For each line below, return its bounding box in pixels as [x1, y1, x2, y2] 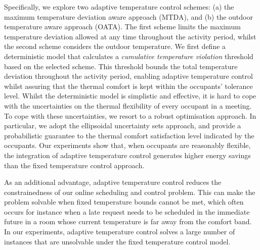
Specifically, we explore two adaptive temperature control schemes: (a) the [4, 2, 234, 12]
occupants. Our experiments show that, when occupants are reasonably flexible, [4, 140, 251, 151]
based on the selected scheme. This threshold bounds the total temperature [4, 61, 238, 71]
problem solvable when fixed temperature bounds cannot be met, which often [4, 196, 244, 207]
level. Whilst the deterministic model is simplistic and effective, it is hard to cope [4, 90, 256, 101]
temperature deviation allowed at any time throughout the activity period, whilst [4, 31, 256, 41]
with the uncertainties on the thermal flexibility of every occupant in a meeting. [4, 100, 252, 111]
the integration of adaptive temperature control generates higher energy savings [4, 149, 251, 160]
